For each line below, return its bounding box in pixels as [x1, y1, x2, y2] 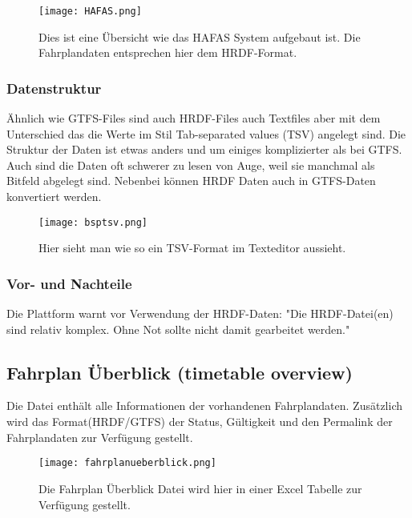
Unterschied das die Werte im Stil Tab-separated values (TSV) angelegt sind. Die [6, 125, 406, 142]
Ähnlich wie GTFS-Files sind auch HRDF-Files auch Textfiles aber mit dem [6, 110, 381, 126]
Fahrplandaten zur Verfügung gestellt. [6, 428, 193, 445]
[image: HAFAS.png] [38, 6, 142, 17]
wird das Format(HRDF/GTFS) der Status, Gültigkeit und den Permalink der [6, 413, 393, 430]
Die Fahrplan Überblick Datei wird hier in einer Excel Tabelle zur [38, 480, 362, 496]
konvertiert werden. [6, 188, 102, 205]
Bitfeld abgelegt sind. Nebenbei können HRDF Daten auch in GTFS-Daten [6, 172, 376, 189]
